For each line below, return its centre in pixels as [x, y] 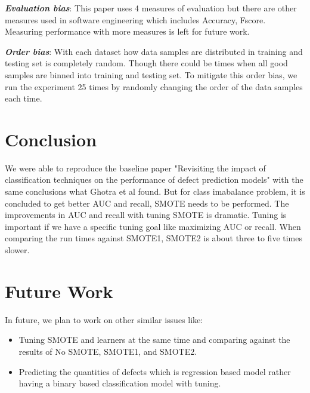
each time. [24, 98]
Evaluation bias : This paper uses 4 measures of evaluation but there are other [151, 8]
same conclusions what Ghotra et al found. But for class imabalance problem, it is [155, 191]
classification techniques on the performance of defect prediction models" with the [154, 179]
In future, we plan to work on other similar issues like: [104, 319]
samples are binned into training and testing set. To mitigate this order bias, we [151, 74]
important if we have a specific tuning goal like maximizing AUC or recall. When [153, 226]
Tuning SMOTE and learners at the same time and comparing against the [154, 340]
